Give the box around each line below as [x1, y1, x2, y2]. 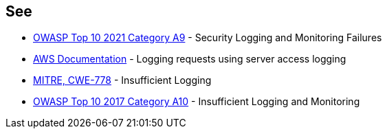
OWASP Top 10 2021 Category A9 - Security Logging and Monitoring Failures [33, 32, 382, 44]
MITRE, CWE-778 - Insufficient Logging [33, 74, 212, 87]
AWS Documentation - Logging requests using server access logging [33, 53, 346, 65]
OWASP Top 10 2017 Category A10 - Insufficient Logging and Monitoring [33, 96, 360, 108]
